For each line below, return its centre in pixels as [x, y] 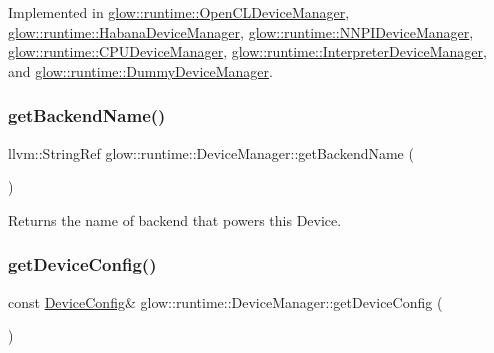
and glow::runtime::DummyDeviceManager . [140, 70]
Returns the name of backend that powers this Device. [175, 219]
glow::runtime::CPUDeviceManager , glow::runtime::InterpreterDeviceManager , [247, 51]
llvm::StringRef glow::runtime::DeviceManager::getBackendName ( [211, 152]
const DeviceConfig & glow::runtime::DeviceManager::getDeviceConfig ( [225, 301]
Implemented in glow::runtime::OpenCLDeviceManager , [179, 12]
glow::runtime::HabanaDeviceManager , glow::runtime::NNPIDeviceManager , [241, 31]
